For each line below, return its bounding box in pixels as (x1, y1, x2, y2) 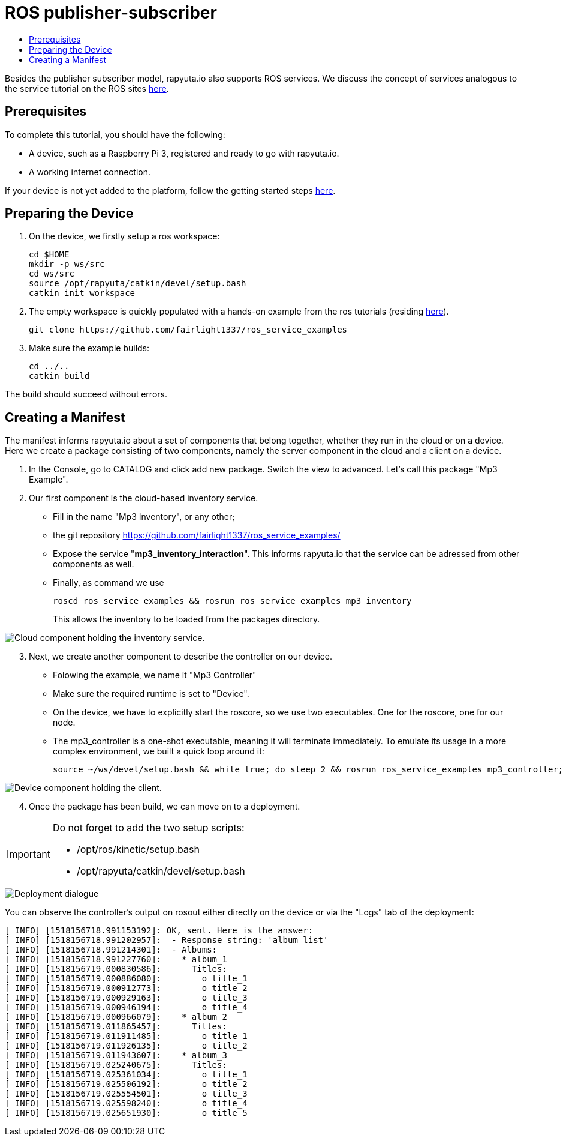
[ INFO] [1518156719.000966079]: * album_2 (5, 1012, 227, 1022)
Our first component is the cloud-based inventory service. (29, 493, 258, 504)
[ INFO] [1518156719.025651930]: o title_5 (5, 1108, 248, 1118)
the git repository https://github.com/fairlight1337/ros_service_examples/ (53, 530, 341, 541)
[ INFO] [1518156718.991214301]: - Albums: (5, 945, 218, 955)
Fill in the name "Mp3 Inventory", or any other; (53, 511, 235, 522)
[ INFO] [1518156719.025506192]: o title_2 (5, 1079, 248, 1089)
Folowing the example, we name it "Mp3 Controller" (53, 670, 257, 681)
